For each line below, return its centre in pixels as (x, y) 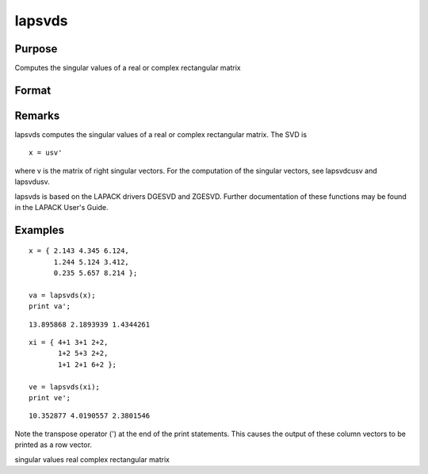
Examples (40, 230)
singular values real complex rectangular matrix (92, 459)
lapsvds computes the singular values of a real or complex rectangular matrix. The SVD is (161, 134)
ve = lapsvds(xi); (65, 387)
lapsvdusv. (32, 182)
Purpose (36, 49)
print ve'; (50, 398)
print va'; (50, 306)
